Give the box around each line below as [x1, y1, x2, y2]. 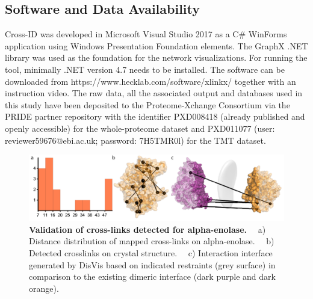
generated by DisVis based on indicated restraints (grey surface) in [29, 258, 276, 271]
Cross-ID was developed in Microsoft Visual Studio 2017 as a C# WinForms [5, 28, 287, 40]
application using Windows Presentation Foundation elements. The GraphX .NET [5, 39, 308, 52]
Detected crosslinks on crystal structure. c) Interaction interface [29, 247, 273, 259]
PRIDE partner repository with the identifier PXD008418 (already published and [5, 110, 305, 123]
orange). [29, 282, 59, 294]
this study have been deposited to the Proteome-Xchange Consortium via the [5, 98, 290, 111]
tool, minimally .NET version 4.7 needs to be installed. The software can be [5, 63, 285, 75]
